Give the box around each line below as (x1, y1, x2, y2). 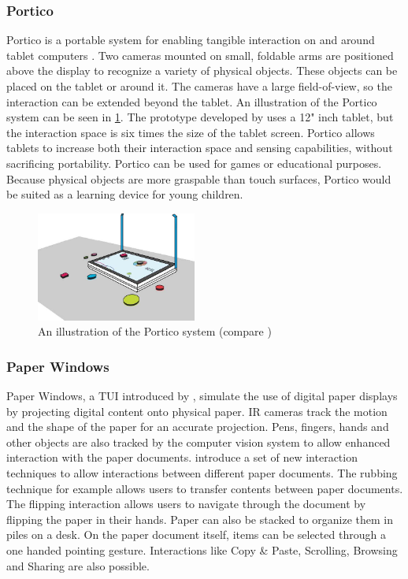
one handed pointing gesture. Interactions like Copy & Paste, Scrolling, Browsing (6, 541, 398, 558)
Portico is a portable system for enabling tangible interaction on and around (6, 32, 375, 48)
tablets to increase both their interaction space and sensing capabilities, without (6, 139, 393, 156)
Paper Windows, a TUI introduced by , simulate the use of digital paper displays (6, 388, 398, 404)
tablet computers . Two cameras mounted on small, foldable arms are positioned (6, 46, 394, 63)
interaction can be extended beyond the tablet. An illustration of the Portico (6, 93, 377, 109)
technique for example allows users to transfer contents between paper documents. (6, 480, 403, 496)
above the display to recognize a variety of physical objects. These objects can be (6, 62, 398, 79)
